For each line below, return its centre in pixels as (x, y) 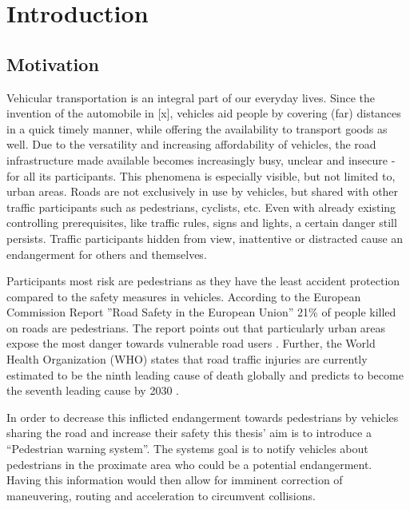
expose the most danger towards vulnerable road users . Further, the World (191, 343)
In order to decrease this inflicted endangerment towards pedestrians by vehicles (203, 417)
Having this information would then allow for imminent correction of (175, 480)
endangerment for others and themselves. (107, 254)
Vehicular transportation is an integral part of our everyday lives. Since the (191, 97)
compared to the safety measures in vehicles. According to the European (184, 296)
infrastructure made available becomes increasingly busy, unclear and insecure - (201, 159)
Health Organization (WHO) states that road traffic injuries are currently (187, 359)
